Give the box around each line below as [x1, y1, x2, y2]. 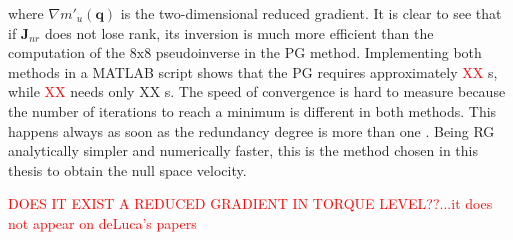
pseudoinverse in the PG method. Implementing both [155, 42, 482, 63]
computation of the [8, 42, 126, 63]
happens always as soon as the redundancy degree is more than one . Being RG [8, 120, 495, 141]
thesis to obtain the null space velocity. [8, 159, 247, 180]
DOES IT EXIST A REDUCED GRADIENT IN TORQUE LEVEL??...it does [8, 193, 493, 214]
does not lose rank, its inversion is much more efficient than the [44, 22, 434, 43]
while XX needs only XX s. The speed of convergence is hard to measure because [8, 81, 506, 102]
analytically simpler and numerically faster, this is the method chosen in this [8, 140, 478, 161]
